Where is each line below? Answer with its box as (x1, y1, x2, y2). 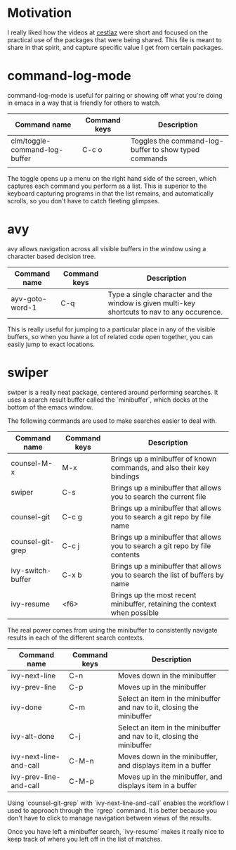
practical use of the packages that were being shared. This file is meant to (7, 35, 223, 44)
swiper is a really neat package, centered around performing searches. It (7, 388, 218, 396)
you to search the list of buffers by (110, 570, 224, 580)
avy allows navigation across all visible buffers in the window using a (7, 244, 206, 253)
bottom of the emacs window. (7, 402, 93, 411)
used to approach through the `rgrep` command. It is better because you (7, 806, 218, 814)
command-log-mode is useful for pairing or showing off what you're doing (7, 91, 223, 99)
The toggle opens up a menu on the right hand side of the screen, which (7, 174, 217, 182)
